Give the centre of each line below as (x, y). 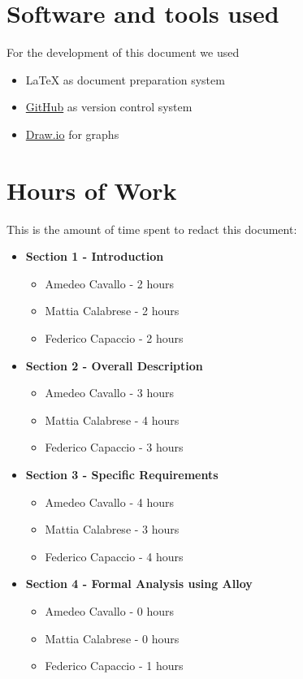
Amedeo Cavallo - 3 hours (109, 393)
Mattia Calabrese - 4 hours (112, 420)
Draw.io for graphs (72, 134)
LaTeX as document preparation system (125, 79)
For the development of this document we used (123, 52)
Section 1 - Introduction (95, 256)
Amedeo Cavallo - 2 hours (109, 283)
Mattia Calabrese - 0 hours (112, 638)
